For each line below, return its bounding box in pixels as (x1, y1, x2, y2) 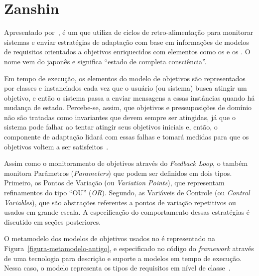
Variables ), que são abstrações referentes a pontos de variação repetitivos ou (4, 197, 236, 207)
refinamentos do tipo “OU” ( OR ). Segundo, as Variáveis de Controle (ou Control (4, 187, 250, 198)
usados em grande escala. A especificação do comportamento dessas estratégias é (4, 207, 250, 217)
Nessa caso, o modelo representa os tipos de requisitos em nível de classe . (4, 263, 231, 273)
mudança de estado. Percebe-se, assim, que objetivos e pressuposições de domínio (4, 102, 252, 113)
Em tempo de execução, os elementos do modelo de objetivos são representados (4, 73, 246, 83)
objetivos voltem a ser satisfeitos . (4, 141, 109, 151)
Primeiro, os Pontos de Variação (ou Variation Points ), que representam (4, 177, 225, 188)
